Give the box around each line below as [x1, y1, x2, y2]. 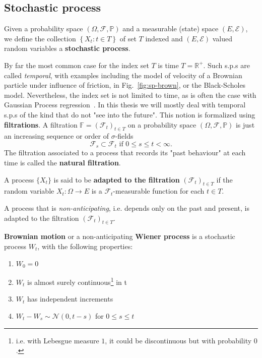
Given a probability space [4, 23, 83, 34]
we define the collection [4, 33, 76, 43]
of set [119, 33, 137, 43]
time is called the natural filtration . [4, 157, 121, 167]
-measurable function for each [113, 186, 205, 196]
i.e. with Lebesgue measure [16, 335, 99, 345]
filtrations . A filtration [4, 119, 78, 130]
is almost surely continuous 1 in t [27, 275, 127, 287]
